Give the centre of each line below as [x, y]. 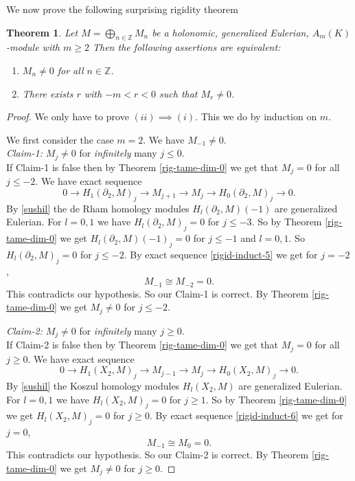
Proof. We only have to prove [68, 116]
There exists [48, 93]
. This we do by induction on [256, 116]
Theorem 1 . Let [42, 32]
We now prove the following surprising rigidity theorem [122, 9]
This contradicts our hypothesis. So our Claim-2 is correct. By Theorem [158, 455]
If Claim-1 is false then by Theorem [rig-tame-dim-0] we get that [142, 167]
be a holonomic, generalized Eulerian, [230, 32]
